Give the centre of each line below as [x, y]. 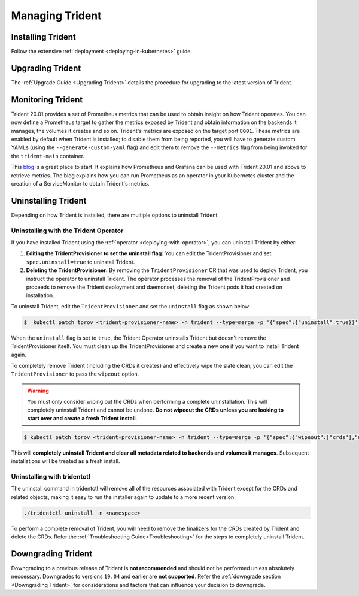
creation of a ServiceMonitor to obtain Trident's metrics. [80, 184]
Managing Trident [56, 16]
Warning [38, 391]
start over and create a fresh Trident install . [82, 418]
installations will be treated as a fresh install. [66, 461]
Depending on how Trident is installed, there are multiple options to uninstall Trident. [115, 215]
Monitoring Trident [47, 100]
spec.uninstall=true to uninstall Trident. [80, 262]
